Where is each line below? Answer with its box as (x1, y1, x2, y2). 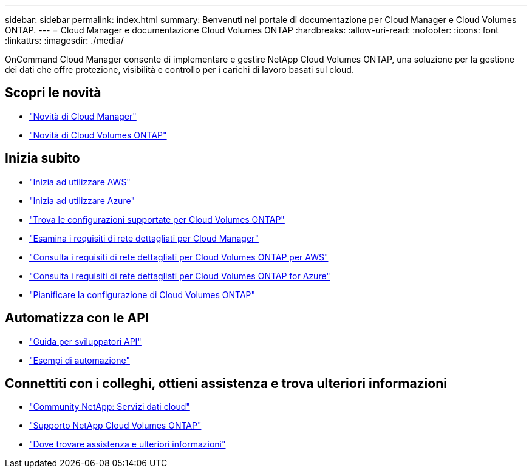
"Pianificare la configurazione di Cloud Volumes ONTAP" (29, 289, 256, 300)
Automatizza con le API (5, 310, 149, 326)
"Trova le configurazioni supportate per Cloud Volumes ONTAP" (29, 214, 285, 225)
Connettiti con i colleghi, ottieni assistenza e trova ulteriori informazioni (5, 375, 447, 391)
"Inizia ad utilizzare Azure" (29, 195, 135, 206)
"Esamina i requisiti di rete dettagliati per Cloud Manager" (29, 233, 259, 243)
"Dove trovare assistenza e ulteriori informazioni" (29, 439, 226, 450)
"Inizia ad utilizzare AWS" (29, 176, 131, 187)
